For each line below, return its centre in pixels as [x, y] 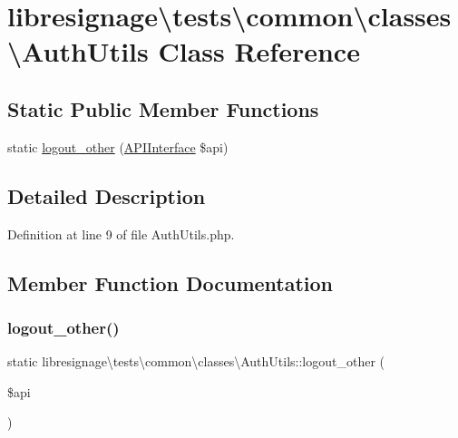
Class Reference [259, 51]
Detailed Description [107, 195]
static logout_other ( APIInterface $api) [118, 146]
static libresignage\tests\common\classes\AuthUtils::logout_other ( [196, 361]
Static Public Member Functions [163, 108]
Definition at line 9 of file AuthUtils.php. [121, 234]
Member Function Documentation [171, 282]
